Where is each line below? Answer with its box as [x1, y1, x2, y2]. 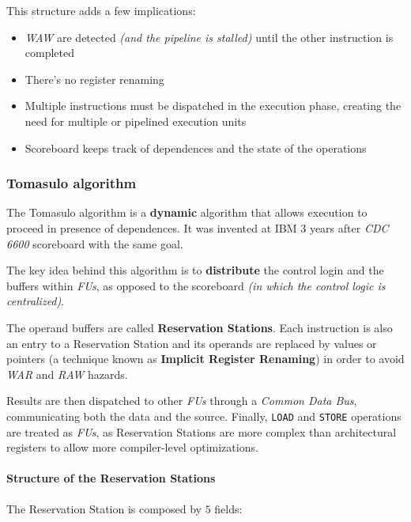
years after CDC [309, 219, 389, 236]
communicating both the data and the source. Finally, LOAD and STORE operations [6, 407, 402, 424]
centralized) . [6, 293, 65, 309]
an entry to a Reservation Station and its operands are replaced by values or [6, 335, 377, 351]
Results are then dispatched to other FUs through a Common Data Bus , [6, 392, 357, 409]
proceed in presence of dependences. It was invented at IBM [6, 219, 297, 236]
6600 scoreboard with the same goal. [6, 235, 183, 252]
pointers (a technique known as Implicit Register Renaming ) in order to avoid [6, 350, 405, 367]
